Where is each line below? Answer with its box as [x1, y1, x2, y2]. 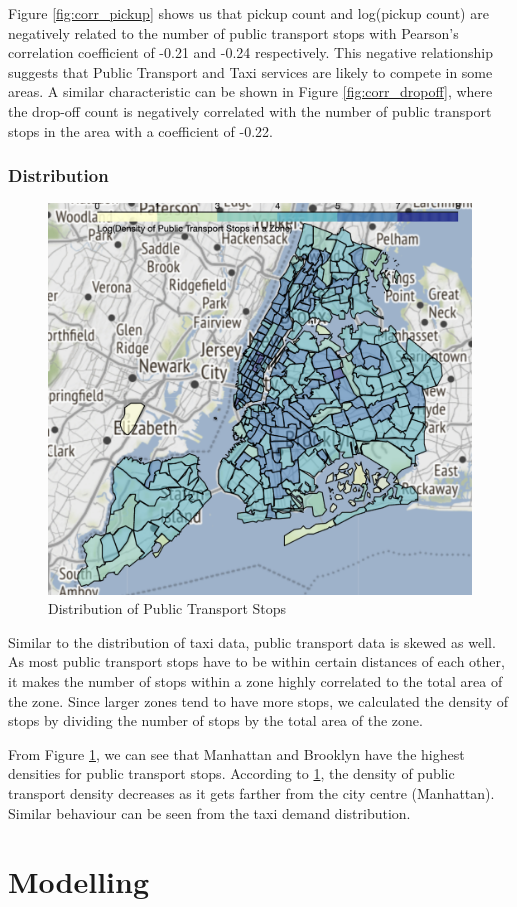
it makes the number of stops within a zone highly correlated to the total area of [8, 671, 503, 692]
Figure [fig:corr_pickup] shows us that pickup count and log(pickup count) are [8, 3, 489, 23]
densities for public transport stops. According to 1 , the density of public [8, 763, 455, 784]
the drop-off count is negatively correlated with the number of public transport [8, 100, 492, 121]
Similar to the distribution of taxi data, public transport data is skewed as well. [8, 631, 496, 652]
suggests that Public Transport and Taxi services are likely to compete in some [8, 61, 493, 82]
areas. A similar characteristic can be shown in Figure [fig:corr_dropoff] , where [8, 81, 493, 102]
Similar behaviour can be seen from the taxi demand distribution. [8, 802, 411, 823]
